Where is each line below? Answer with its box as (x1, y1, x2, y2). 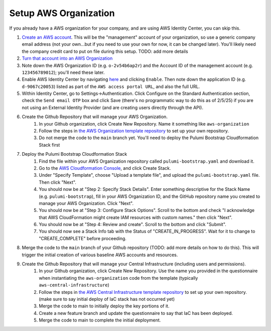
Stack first (39, 142, 60, 148)
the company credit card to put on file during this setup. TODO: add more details (22, 48, 188, 54)
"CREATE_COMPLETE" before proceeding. (39, 235, 126, 241)
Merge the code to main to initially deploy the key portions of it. (39, 303, 170, 309)
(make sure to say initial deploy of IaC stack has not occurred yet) (39, 296, 175, 302)
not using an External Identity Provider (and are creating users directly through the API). (22, 104, 203, 111)
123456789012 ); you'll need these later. (22, 69, 105, 75)
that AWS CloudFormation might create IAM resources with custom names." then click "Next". (39, 214, 233, 220)
